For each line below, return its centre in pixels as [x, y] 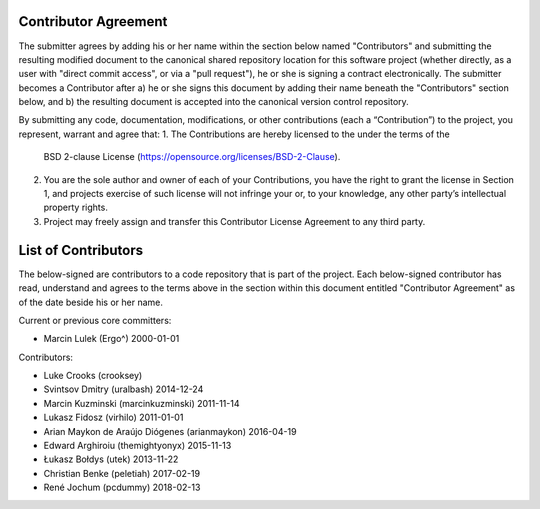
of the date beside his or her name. [91, 302]
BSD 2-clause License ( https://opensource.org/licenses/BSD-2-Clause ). [192, 157]
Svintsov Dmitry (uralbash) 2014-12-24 [123, 389]
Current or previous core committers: [95, 320]
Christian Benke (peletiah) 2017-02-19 [121, 473]
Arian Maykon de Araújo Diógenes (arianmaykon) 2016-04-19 [170, 431]
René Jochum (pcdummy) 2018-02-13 [122, 487]
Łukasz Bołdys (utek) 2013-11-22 [111, 459]
